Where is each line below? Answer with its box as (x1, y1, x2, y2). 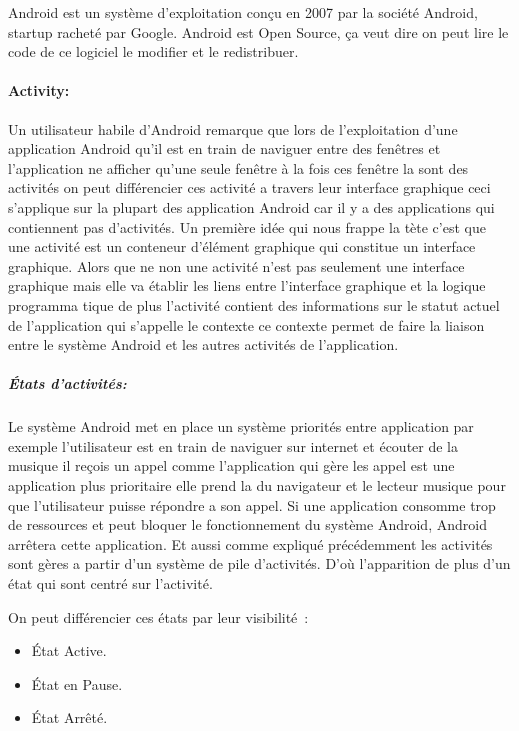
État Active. (31, 640, 107, 661)
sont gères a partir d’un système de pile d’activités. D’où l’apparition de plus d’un (8, 553, 511, 574)
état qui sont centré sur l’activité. (8, 573, 213, 594)
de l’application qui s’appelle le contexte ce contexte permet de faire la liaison (8, 314, 485, 335)
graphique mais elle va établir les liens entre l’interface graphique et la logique (8, 275, 486, 296)
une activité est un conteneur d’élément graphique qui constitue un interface (8, 236, 476, 257)
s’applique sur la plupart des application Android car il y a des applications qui (8, 196, 495, 217)
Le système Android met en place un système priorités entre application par (8, 416, 474, 437)
